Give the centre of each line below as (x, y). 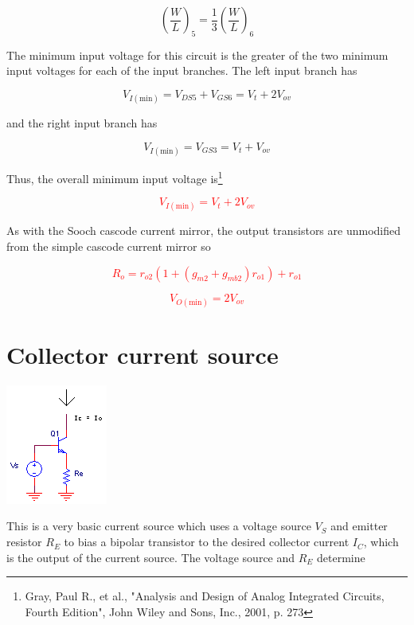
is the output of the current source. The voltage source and (151, 557)
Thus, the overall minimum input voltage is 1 (115, 177)
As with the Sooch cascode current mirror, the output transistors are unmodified (203, 230)
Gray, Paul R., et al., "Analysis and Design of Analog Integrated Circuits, (205, 596)
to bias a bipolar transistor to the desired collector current (207, 542)
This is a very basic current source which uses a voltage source (159, 526)
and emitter (359, 526)
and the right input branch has (82, 123)
